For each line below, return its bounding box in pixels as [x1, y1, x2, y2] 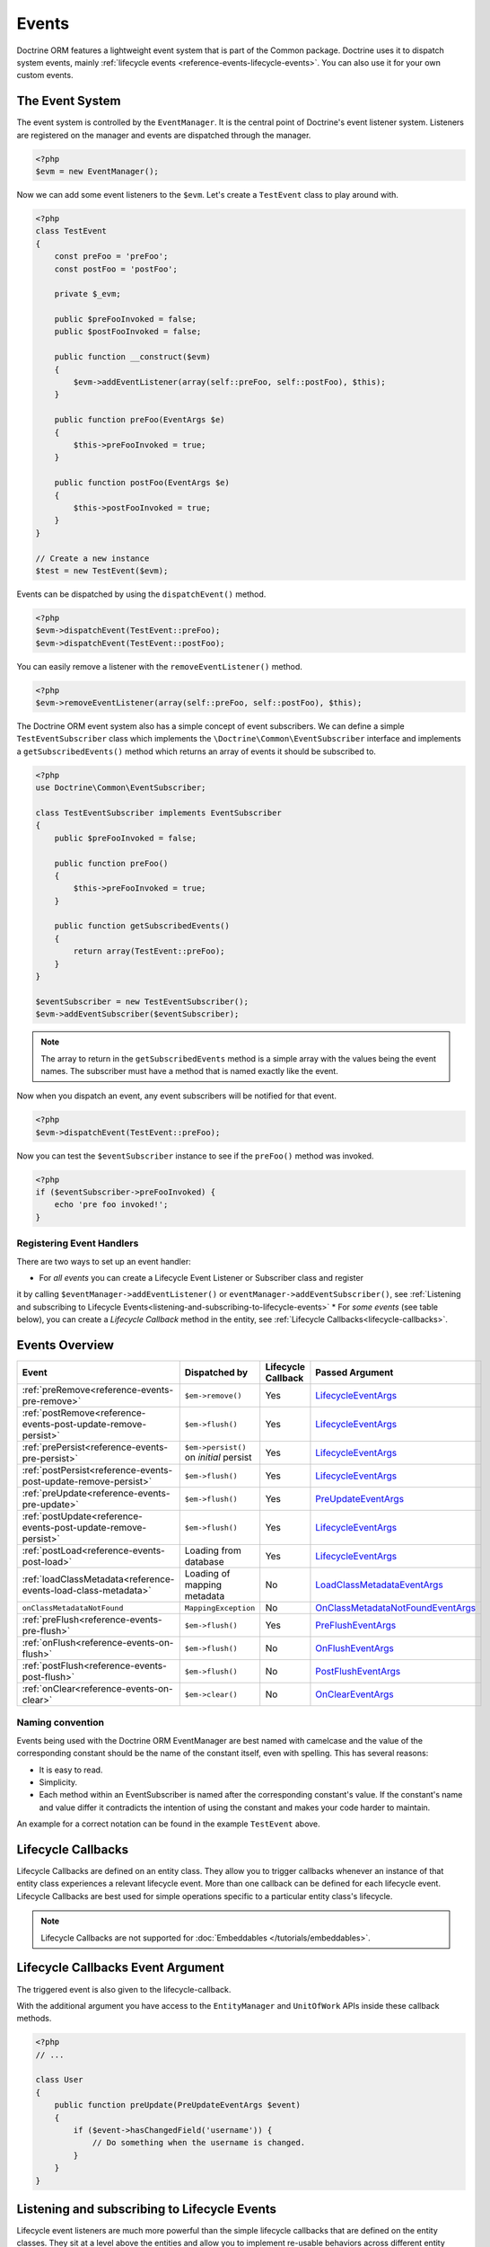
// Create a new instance [35, 553, 150, 564]
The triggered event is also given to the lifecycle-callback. [16, 1984, 232, 1994]
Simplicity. [39, 1776, 78, 1788]
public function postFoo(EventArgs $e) [54, 477, 231, 488]
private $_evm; [54, 289, 121, 299]
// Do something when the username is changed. [92, 2137, 306, 2148]
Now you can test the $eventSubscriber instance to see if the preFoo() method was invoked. [16, 1150, 374, 1161]
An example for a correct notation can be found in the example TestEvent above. [16, 1818, 320, 1829]
